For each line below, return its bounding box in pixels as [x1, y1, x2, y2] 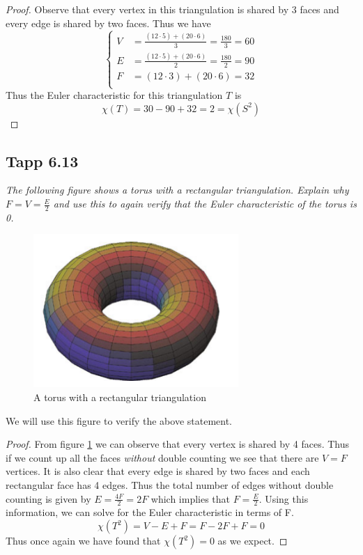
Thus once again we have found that [6, 533, 161, 548]
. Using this [258, 491, 309, 506]
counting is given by [6, 491, 91, 506]
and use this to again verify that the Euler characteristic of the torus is [53, 196, 357, 211]
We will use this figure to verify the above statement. [6, 413, 233, 428]
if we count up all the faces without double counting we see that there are [6, 450, 319, 464]
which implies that [150, 491, 231, 506]
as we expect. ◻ [217, 533, 288, 548]
